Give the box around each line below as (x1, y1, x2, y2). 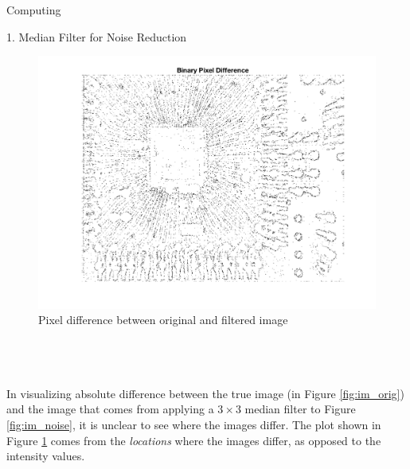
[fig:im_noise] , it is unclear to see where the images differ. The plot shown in (6, 416, 381, 432)
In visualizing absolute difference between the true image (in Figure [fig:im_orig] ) (6, 385, 404, 401)
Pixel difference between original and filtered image (38, 311, 288, 328)
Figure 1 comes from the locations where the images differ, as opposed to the (6, 432, 381, 448)
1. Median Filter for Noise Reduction (6, 28, 187, 45)
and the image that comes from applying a (6, 401, 214, 417)
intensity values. (6, 448, 85, 464)
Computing (6, 2, 61, 18)
